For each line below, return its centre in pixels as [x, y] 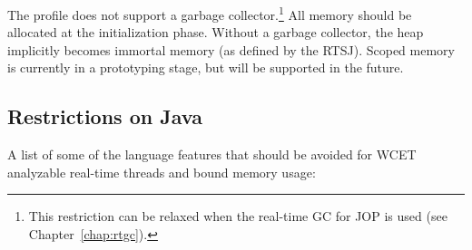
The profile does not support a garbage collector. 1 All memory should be [210, 13]
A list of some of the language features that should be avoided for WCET [212, 154]
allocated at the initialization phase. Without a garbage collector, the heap [216, 32]
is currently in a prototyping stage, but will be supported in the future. [206, 67]
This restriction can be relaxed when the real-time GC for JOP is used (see [238, 216]
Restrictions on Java [105, 116]
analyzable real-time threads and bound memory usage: [162, 172]
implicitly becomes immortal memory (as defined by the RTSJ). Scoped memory [231, 49]
